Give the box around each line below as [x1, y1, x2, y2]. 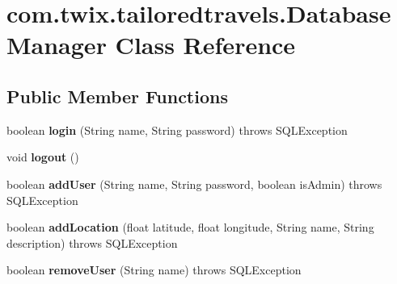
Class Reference [115, 28, 296, 61]
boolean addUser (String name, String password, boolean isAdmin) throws [6, 175, 382, 192]
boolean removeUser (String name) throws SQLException [6, 261, 302, 278]
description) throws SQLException [6, 234, 178, 251]
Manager [6, 28, 107, 61]
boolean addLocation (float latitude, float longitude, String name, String [6, 219, 374, 236]
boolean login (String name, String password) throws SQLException [6, 121, 348, 138]
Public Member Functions [6, 83, 228, 108]
